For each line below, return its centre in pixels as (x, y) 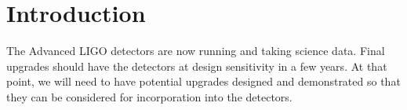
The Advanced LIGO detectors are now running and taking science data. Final (196, 51)
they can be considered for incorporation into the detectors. (149, 96)
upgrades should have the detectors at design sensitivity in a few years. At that (197, 66)
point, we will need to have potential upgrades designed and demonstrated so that (203, 81)
